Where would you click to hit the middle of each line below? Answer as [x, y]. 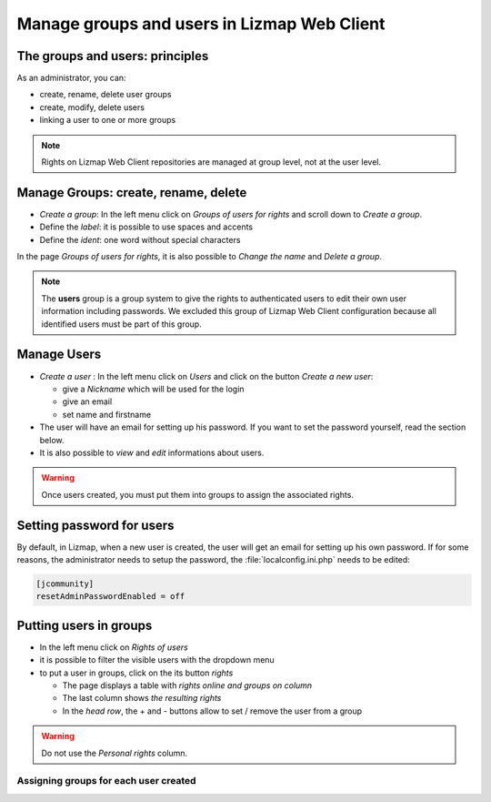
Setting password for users [95, 525]
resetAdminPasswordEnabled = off [110, 597]
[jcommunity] [65, 584]
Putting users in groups [85, 625]
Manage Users [59, 355]
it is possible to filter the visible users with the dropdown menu [157, 660]
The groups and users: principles [113, 56]
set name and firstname [107, 414]
